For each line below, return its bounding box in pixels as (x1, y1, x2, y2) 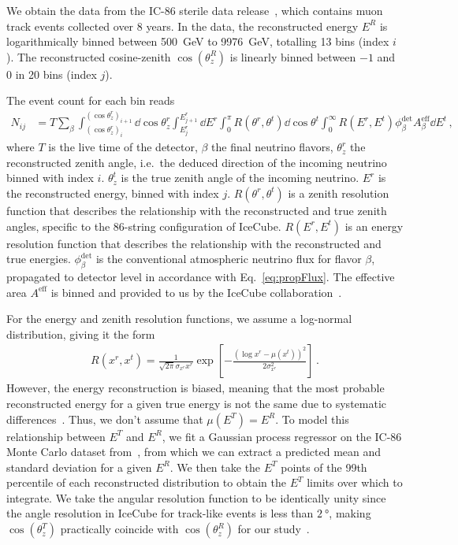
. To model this (275, 410, 349, 427)
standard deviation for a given (6, 458, 152, 475)
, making (329, 505, 371, 521)
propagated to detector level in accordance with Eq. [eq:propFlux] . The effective (6, 268, 395, 284)
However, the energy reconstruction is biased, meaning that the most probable (6, 380, 385, 396)
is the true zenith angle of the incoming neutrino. (121, 169, 359, 186)
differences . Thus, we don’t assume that (6, 410, 203, 427)
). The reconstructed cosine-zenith (6, 48, 171, 65)
